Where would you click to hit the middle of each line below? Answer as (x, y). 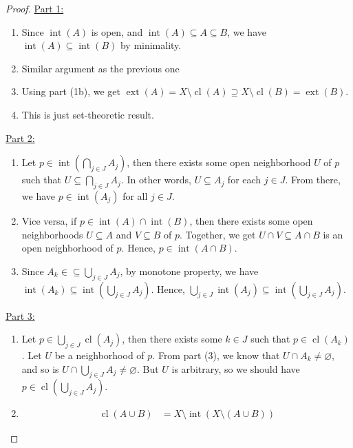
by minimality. (151, 45)
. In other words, (156, 180)
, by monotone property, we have (189, 271)
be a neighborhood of (99, 355)
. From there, (313, 180)
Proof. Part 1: (35, 8)
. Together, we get (218, 234)
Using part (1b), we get (71, 91)
